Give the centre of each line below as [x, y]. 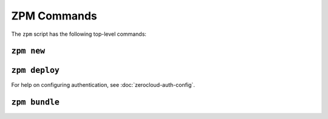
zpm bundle [36, 102]
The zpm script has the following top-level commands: [79, 34]
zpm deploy [36, 70]
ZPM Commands [54, 16]
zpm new [28, 51]
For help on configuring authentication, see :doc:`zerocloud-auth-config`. [103, 85]
